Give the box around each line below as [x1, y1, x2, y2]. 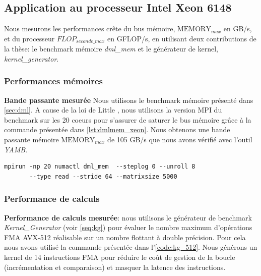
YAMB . [4, 144, 28, 154]
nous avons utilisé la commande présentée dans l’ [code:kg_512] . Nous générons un [4, 242, 257, 252]
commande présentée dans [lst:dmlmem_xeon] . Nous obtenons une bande [4, 124, 230, 135]
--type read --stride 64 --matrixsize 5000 [29, 173, 177, 180]
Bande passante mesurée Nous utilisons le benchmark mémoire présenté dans [4, 94, 253, 105]
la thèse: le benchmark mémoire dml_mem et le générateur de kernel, [4, 43, 218, 54]
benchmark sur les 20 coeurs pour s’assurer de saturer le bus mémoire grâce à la [4, 114, 251, 125]
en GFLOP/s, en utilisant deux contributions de [107, 33, 256, 43]
